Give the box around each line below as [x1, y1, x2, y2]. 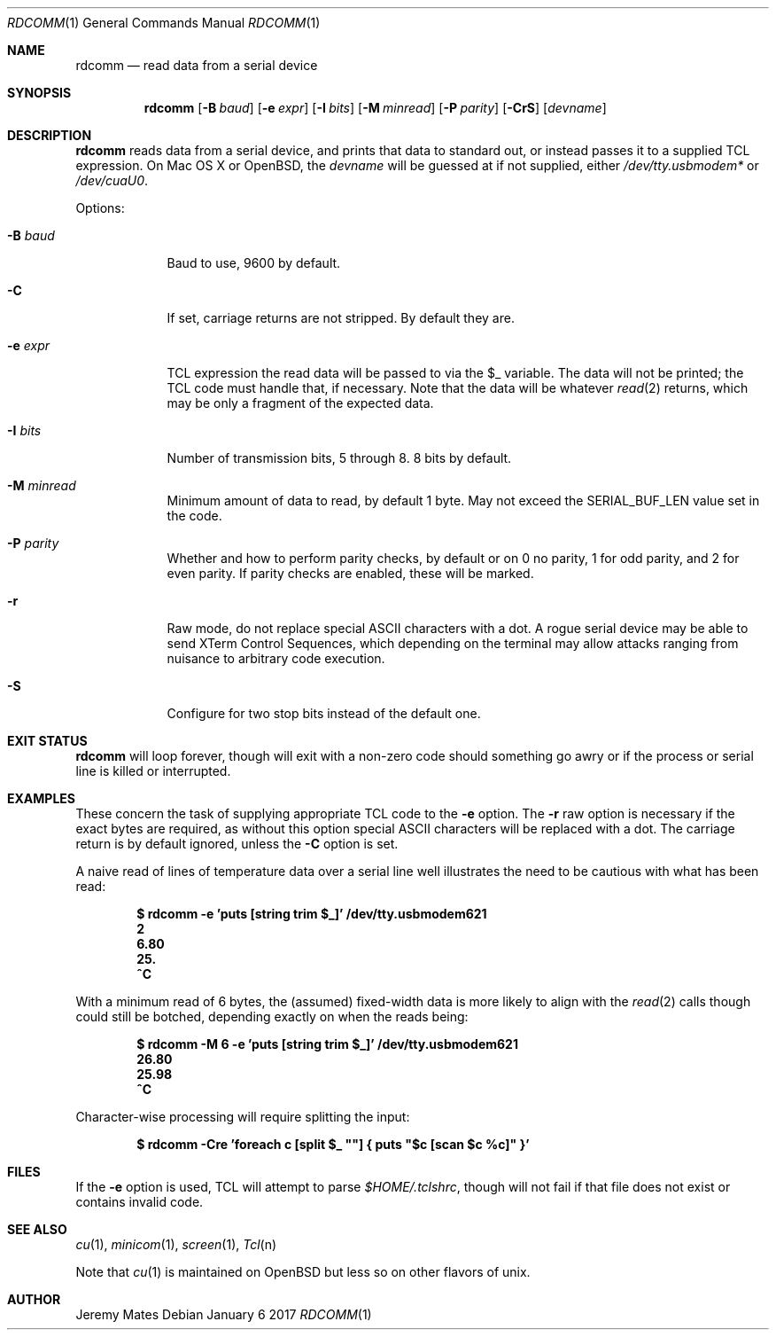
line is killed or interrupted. [75, 763, 231, 778]
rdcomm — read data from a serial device [75, 58, 318, 73]
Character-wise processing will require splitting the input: [75, 1109, 410, 1124]
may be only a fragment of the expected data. [167, 395, 434, 410]
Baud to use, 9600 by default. [167, 255, 341, 270]
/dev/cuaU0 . [75, 173, 149, 188]
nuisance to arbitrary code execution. [167, 651, 385, 666]
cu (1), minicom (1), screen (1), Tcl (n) [75, 1237, 277, 1252]
